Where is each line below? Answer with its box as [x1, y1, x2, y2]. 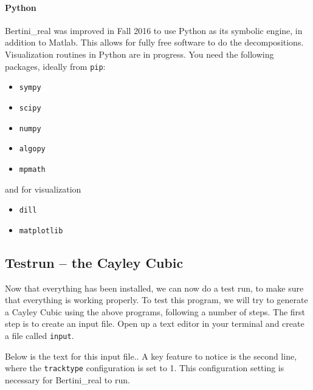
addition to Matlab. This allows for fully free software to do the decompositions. [5, 36, 304, 49]
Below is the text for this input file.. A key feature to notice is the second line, [5, 349, 297, 362]
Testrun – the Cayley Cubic [5, 253, 184, 272]
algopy [19, 145, 46, 154]
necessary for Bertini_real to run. [5, 373, 130, 386]
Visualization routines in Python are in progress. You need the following [5, 47, 274, 60]
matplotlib [19, 226, 63, 235]
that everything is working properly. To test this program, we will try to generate [5, 293, 308, 306]
